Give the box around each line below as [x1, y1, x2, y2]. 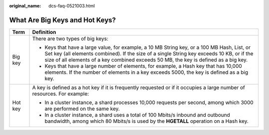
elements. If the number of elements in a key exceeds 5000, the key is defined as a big [44, 69, 249, 76]
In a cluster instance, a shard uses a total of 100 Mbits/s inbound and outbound [44, 111, 230, 118]
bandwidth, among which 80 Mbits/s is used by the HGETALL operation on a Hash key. [44, 118, 249, 125]
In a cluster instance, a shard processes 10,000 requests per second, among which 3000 [44, 99, 254, 106]
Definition [32, 28, 56, 35]
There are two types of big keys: [32, 35, 109, 42]
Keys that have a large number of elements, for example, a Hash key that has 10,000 [44, 62, 242, 69]
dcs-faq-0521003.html [48, 3, 95, 8]
